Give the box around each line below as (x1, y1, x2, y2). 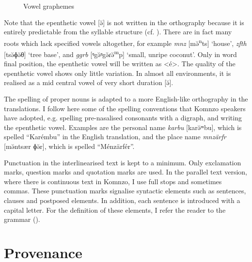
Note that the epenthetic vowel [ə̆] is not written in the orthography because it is (4, 17, 244, 27)
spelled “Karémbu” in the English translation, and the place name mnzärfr (4, 131, 226, 142)
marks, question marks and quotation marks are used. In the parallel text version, (4, 167, 247, 177)
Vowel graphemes (23, 1, 75, 11)
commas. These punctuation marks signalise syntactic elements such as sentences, (4, 186, 246, 196)
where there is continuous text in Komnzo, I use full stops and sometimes (4, 176, 222, 186)
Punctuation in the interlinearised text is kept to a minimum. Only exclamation (4, 157, 241, 167)
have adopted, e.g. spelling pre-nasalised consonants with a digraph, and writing (4, 113, 242, 123)
